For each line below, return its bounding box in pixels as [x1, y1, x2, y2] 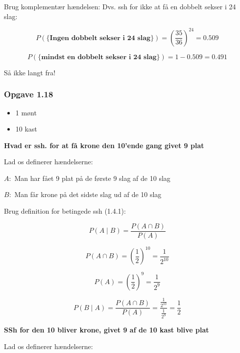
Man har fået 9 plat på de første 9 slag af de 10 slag [14, 173, 170, 183]
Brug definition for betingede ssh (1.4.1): [4, 206, 126, 216]
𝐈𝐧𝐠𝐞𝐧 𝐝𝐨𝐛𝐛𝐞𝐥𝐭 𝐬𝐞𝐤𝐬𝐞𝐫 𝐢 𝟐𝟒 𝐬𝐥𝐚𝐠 [49, 34, 151, 42]
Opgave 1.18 [4, 88, 53, 100]
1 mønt [15, 107, 37, 117]
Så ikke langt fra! [4, 67, 56, 77]
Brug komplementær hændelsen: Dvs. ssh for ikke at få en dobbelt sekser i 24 [4, 1, 236, 11]
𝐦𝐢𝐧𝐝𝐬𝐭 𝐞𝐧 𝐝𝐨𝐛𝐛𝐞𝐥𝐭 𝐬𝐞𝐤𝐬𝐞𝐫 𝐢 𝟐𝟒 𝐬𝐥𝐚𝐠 [41, 53, 157, 61]
